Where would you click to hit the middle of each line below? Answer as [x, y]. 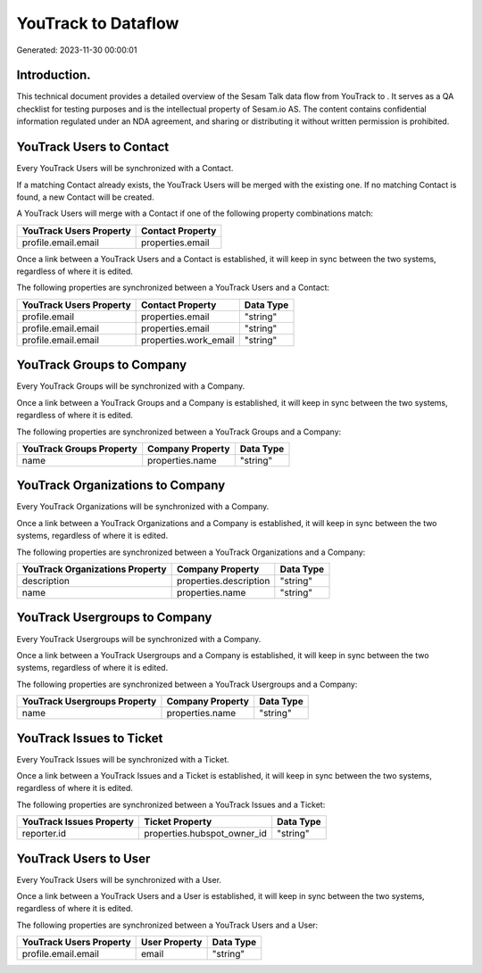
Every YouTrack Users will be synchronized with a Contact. [125, 169]
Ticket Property [178, 822]
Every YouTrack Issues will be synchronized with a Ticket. [123, 759]
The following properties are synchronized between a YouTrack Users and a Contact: [173, 288]
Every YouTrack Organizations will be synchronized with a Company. [143, 507]
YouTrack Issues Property [78, 822]
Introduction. [54, 75]
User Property [172, 943]
